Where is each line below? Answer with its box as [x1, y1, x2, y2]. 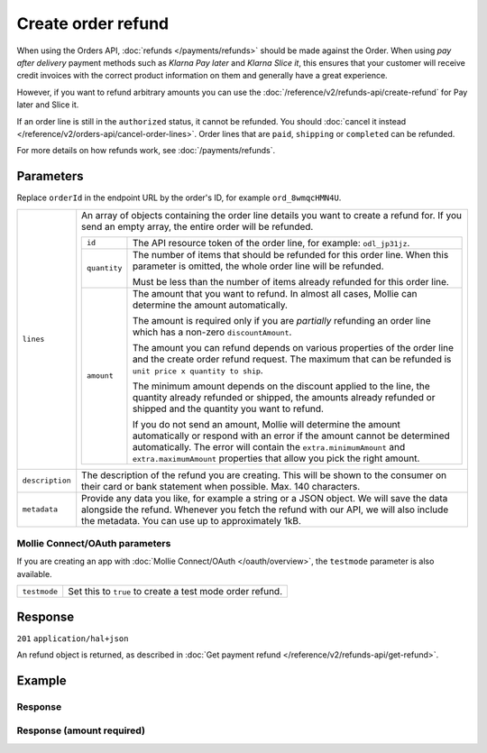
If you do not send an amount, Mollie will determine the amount [132, 418, 401, 430]
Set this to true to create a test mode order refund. [68, 585, 283, 598]
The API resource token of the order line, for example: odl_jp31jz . [132, 236, 410, 249]
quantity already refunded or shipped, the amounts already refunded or [132, 390, 436, 403]
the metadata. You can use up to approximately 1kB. [81, 514, 302, 527]
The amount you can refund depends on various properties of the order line [132, 341, 455, 354]
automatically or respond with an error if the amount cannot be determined [132, 429, 450, 442]
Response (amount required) [16, 724, 146, 737]
